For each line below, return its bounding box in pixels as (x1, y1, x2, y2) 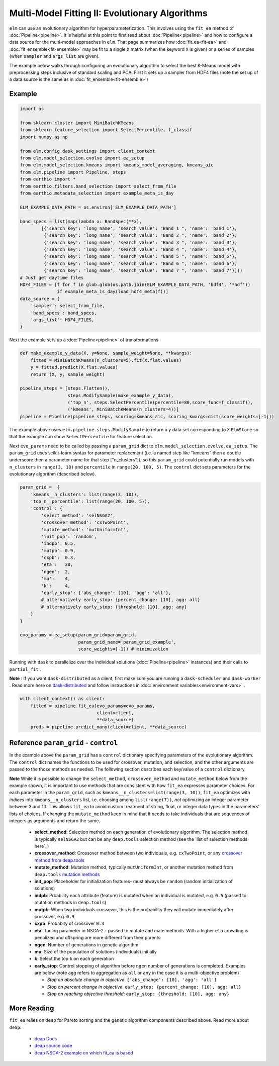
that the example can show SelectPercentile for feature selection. (9, 434, 153, 440)
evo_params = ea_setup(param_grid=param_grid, (20, 632, 137, 638)
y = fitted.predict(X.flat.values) (30, 364, 118, 370)
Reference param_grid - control (9, 739, 118, 747)
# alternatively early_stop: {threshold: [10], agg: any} (41, 604, 187, 610)
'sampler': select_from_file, (30, 303, 105, 309)
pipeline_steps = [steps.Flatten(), (20, 385, 111, 392)
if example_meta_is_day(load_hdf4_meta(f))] (57, 289, 168, 295)
